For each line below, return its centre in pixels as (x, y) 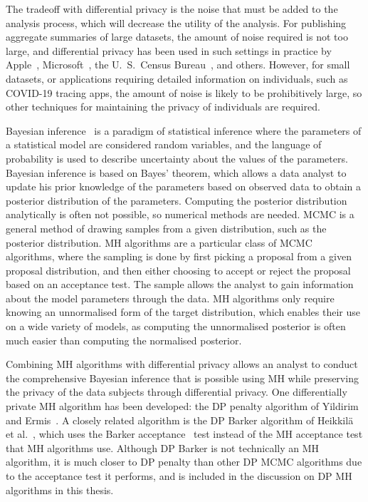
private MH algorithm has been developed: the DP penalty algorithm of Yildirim (182, 406)
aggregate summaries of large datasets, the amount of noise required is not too (177, 37)
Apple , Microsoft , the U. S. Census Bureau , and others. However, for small (178, 65)
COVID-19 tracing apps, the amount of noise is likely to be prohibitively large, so (184, 92)
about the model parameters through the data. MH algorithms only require (170, 298)
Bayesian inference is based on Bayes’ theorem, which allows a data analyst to (176, 172)
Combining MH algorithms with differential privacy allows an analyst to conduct (182, 364)
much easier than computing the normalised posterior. (124, 340)
